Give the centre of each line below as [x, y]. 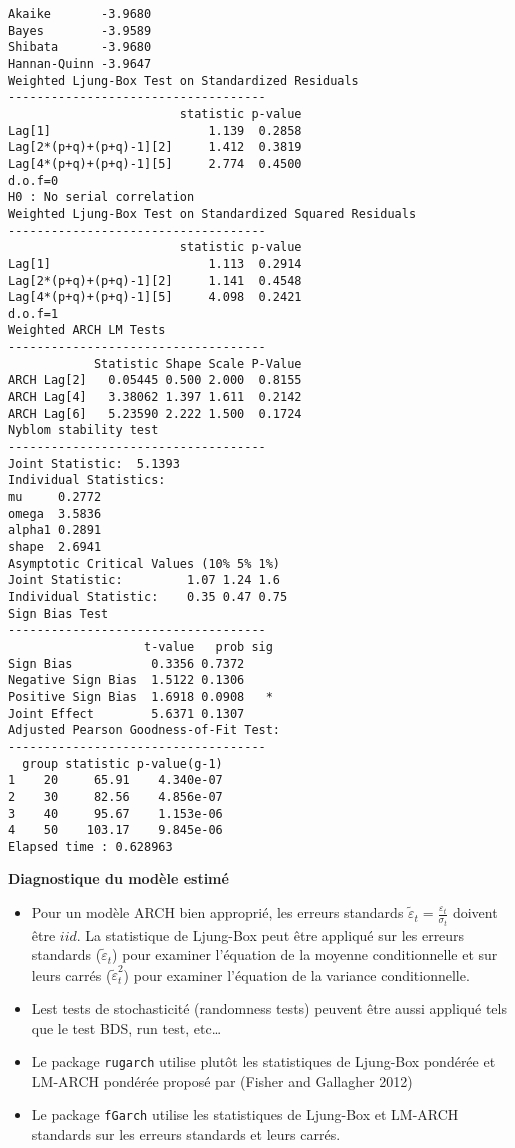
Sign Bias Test [58, 613]
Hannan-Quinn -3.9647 [80, 63]
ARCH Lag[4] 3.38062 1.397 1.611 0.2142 [155, 397]
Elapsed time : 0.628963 [90, 846]
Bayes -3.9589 [80, 30]
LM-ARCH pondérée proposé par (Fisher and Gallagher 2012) [222, 1080]
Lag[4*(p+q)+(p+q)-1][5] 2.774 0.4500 [155, 163]
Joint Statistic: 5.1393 [94, 463]
